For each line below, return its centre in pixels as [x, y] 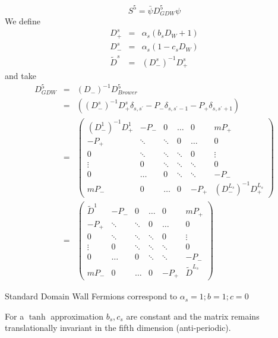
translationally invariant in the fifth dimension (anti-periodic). [118, 328]
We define [23, 20]
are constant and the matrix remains [193, 316]
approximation [77, 316]
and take [20, 76]
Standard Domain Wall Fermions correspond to [91, 296]
